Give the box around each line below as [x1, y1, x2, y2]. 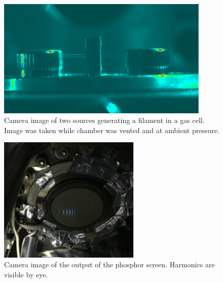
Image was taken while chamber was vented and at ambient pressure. [4, 124, 220, 135]
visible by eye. [4, 269, 48, 279]
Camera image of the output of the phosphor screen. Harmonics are [4, 259, 215, 270]
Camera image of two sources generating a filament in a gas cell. [4, 115, 205, 125]
